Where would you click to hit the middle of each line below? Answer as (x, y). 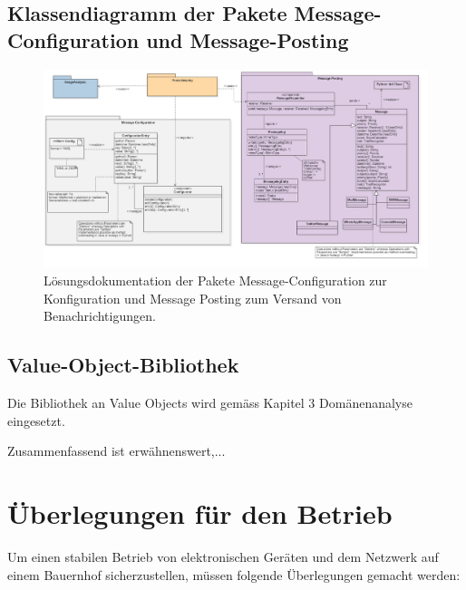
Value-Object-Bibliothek (123, 365)
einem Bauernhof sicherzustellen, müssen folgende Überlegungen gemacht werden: (234, 574)
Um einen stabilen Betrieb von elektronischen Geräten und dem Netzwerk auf (223, 556)
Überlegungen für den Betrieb (200, 513)
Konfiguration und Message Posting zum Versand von (193, 298)
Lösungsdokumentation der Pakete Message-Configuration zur (215, 280)
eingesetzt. (36, 420)
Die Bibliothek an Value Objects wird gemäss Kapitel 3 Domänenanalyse (210, 402)
